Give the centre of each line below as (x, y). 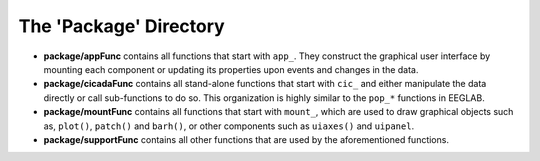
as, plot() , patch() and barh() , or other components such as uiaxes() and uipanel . (229, 126)
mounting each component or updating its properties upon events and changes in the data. (231, 69)
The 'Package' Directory (121, 26)
